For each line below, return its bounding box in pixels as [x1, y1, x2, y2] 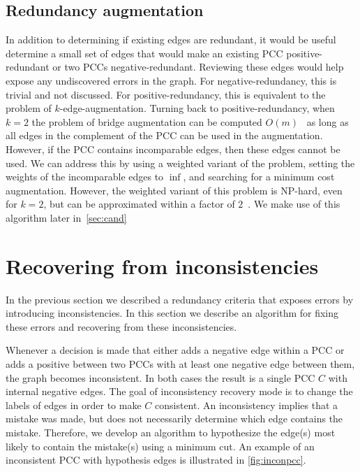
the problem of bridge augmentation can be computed [31, 114, 262, 129]
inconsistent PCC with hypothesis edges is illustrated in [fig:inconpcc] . [6, 452, 306, 467]
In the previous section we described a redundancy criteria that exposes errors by [6, 292, 354, 306]
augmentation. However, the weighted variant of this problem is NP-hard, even [6, 183, 343, 197]
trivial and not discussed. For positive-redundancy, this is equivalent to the [6, 87, 326, 101]
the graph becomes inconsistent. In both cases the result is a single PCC [6, 370, 315, 385]
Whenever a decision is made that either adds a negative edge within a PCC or [6, 343, 345, 357]
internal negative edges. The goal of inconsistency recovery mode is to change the [6, 384, 353, 399]
